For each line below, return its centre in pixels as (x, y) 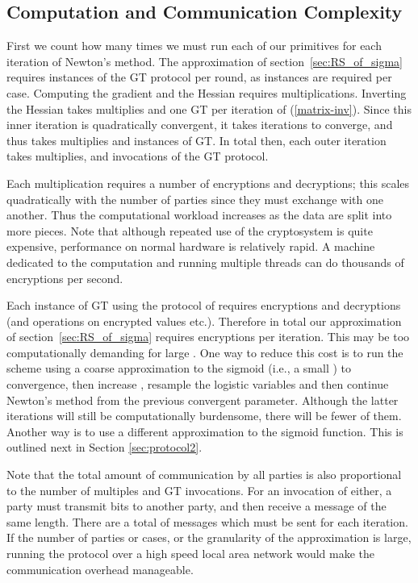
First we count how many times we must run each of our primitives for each (194, 46)
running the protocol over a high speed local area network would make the (191, 554)
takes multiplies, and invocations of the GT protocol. (138, 156)
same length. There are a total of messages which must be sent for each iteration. (207, 521)
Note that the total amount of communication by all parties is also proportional (204, 475)
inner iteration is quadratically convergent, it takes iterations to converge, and (200, 125)
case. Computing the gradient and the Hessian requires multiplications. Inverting (207, 92)
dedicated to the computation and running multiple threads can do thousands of (205, 262)
